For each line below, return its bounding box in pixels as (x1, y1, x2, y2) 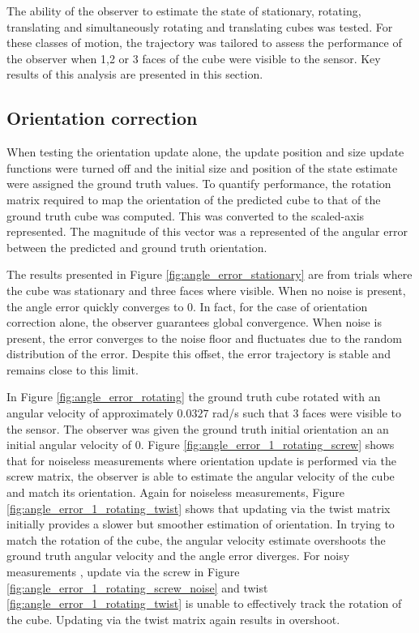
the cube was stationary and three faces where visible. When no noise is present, (6, 281, 406, 298)
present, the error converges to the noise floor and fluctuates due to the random (6, 329, 402, 346)
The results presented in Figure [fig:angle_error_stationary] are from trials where (6, 266, 413, 283)
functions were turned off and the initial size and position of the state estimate (6, 159, 398, 176)
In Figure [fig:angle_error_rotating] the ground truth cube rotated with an (6, 388, 381, 405)
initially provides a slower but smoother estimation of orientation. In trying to (6, 515, 395, 532)
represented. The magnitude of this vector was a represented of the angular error (6, 223, 408, 240)
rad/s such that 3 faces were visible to (212, 404, 401, 421)
